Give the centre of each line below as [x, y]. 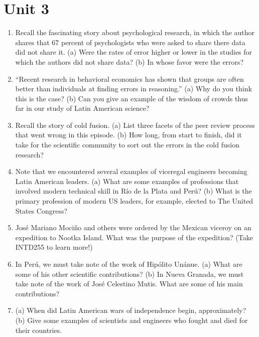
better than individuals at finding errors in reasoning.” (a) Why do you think [134, 89]
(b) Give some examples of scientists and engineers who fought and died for [132, 320]
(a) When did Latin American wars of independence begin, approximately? [131, 310]
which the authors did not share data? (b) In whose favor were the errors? [129, 61]
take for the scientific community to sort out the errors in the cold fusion [127, 145]
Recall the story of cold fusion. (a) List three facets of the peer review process [135, 125]
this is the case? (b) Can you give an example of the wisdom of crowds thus [132, 98]
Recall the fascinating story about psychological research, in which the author [135, 32]
